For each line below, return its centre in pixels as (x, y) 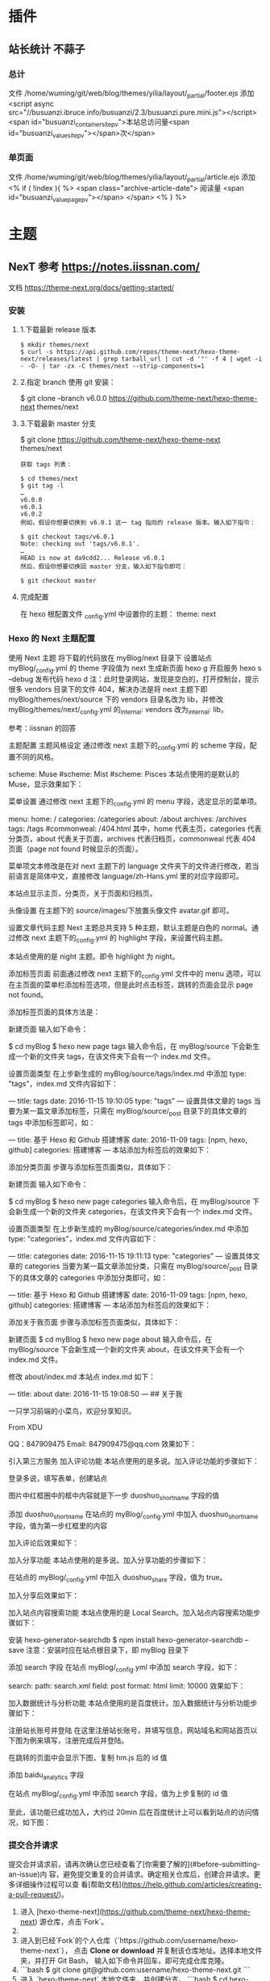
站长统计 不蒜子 (47, 49)
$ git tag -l (42, 486)
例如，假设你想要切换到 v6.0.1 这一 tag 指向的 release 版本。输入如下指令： (138, 523)
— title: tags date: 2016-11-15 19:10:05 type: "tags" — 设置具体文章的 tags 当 (135, 1101)
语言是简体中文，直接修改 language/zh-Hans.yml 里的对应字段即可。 (129, 876)
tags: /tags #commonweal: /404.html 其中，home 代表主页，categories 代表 (135, 828)
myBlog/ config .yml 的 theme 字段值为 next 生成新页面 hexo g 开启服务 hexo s (135, 669)
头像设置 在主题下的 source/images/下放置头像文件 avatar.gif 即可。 (121, 910)
